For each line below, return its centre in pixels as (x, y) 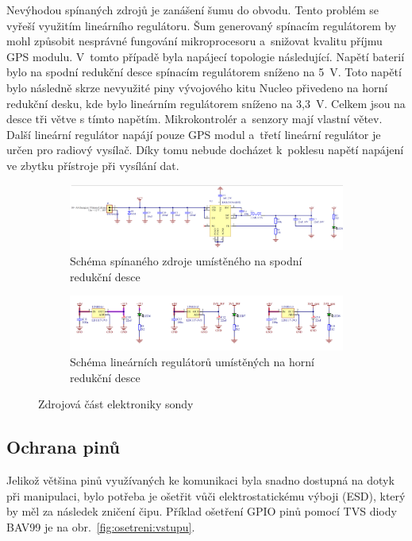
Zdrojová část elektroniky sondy (116, 404)
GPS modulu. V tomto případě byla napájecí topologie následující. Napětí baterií (206, 56)
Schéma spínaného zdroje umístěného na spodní (186, 261)
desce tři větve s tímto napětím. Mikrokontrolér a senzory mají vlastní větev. (194, 119)
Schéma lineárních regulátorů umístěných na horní (192, 362)
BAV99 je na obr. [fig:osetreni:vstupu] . (101, 526)
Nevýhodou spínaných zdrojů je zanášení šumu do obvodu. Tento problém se (193, 10)
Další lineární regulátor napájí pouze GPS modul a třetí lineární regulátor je (194, 134)
